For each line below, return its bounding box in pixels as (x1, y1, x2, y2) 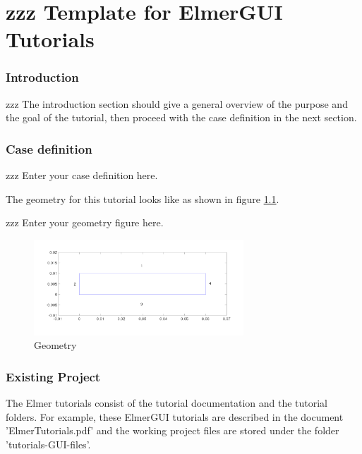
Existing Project (6, 368, 101, 385)
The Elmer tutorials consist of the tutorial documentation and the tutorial (6, 395, 328, 410)
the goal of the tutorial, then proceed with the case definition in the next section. (6, 110, 357, 125)
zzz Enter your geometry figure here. (6, 215, 164, 230)
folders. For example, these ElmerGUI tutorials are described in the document (6, 409, 344, 424)
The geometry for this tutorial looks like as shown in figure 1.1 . (6, 191, 279, 206)
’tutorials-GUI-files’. (6, 437, 91, 452)
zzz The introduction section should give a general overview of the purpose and (6, 96, 348, 111)
